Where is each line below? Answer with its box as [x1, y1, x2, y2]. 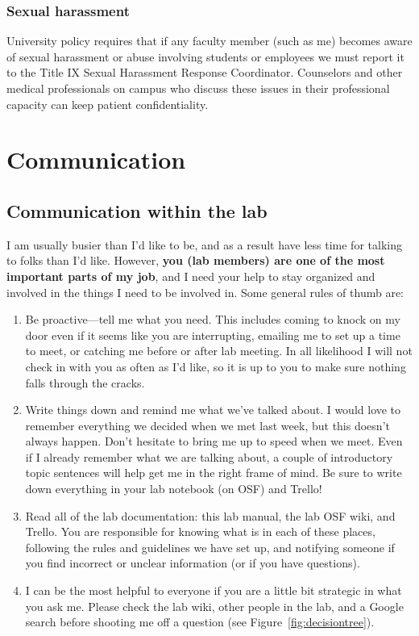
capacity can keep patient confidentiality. [6, 95, 209, 112]
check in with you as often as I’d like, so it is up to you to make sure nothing [25, 358, 406, 374]
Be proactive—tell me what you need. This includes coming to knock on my [25, 311, 400, 328]
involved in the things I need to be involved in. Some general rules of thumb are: [6, 283, 404, 300]
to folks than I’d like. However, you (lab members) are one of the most [6, 252, 385, 269]
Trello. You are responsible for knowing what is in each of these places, [25, 523, 375, 540]
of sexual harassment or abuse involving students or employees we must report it [6, 48, 404, 65]
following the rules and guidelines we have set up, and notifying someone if [25, 538, 395, 555]
